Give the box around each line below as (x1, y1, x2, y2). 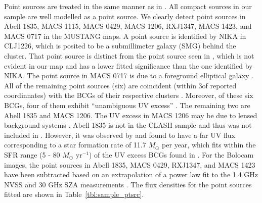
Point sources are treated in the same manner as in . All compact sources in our (4, 1, 252, 11)
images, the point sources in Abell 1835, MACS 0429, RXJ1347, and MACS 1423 (4, 159, 255, 170)
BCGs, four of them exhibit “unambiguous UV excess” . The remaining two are (4, 99, 250, 110)
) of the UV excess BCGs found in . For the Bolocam (89, 149, 254, 160)
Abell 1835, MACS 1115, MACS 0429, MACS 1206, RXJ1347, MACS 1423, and (4, 21, 252, 31)
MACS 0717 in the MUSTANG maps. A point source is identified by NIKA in (4, 30, 246, 41)
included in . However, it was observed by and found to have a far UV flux (4, 129, 235, 140)
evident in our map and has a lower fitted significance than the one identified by (4, 60, 253, 71)
